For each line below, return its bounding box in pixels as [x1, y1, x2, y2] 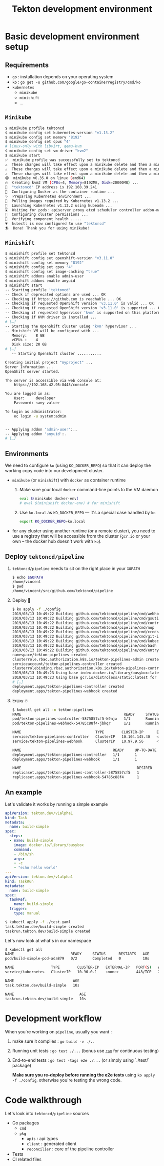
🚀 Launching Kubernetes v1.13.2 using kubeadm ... [5, 203, 112, 208]
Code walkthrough [5, 1095, 82, 1105]
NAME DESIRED [12, 766, 152, 771]
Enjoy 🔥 [12, 697, 28, 703]
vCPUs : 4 [11, 338, 38, 343]
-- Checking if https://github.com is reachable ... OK [5, 297, 121, 301]
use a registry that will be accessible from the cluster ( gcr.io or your [12, 533, 150, 539]
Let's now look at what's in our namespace [5, 937, 92, 943]
